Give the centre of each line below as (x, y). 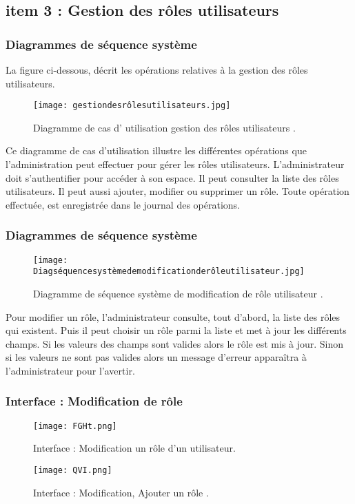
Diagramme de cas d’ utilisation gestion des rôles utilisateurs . (164, 127)
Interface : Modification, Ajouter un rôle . (121, 492)
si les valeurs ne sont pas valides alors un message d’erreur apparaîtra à (156, 357)
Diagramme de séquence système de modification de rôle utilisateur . (178, 293)
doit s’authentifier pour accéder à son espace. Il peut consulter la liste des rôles (172, 177)
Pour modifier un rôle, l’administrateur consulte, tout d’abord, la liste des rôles (173, 316)
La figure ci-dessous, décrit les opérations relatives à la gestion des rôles (157, 70)
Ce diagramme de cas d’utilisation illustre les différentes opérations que (156, 150)
